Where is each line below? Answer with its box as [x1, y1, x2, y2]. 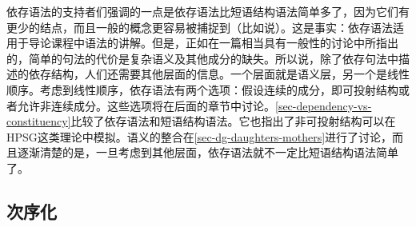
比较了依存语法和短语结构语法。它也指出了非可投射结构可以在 [70, 113, 396, 129]
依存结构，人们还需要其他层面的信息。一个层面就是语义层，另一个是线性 [28, 66, 410, 82]
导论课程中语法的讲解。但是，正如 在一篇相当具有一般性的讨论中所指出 [28, 34, 398, 51]
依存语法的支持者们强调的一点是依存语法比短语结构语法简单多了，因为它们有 [6, 3, 410, 19]
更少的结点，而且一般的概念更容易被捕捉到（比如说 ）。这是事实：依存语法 [6, 18, 393, 35]
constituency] [6, 113, 71, 129]
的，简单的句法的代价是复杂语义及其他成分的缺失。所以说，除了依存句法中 [6, 50, 398, 66]
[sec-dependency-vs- [275, 97, 372, 113]
